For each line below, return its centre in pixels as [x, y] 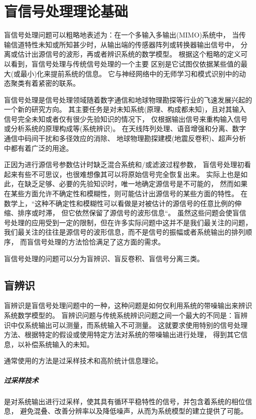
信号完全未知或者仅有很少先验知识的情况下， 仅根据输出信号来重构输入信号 [126, 119]
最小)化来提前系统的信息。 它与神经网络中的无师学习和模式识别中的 [130, 73]
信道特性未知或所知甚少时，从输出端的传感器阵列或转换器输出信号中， [124, 44]
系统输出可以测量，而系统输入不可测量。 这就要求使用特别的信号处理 [136, 325]
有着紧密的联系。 [52, 83]
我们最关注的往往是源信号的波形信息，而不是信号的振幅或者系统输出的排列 [125, 232]
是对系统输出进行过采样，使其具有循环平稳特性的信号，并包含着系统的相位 [125, 401]
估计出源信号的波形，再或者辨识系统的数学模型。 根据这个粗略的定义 [129, 54]
